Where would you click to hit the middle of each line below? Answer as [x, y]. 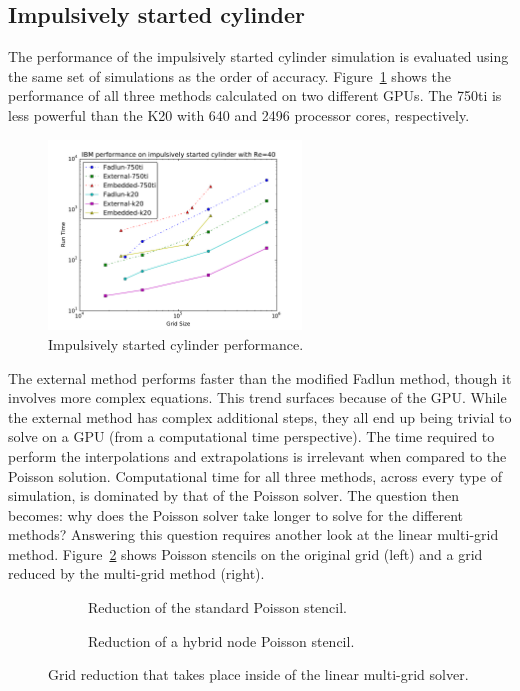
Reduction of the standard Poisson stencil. [217, 607]
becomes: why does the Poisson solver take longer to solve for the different [235, 514]
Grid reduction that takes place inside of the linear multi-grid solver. [258, 674]
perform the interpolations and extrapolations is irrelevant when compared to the [257, 455]
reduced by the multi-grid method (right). [136, 573]
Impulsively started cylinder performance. [176, 343]
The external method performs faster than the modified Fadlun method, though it [260, 377]
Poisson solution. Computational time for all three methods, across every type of [255, 475]
